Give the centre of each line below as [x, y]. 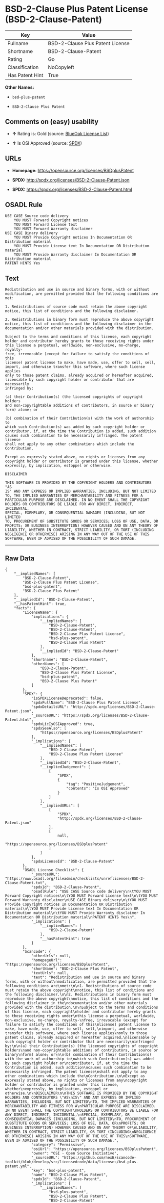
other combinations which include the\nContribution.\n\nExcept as [75, 1076]
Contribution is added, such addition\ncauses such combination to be [78, 1068]
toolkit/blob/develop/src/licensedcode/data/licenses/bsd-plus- [72, 1162]
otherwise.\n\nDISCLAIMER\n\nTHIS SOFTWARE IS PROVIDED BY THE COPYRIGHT [82, 1093]
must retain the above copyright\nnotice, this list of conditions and [79, 990]
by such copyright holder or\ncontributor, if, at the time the [72, 1063]
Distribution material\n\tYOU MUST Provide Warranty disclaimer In [75, 913]
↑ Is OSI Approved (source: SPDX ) [47, 143]
